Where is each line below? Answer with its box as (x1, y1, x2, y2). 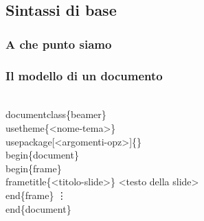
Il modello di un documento (5, 67, 163, 84)
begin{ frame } (5, 161, 62, 175)
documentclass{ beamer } (5, 107, 106, 121)
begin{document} (5, 148, 79, 162)
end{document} (5, 201, 71, 216)
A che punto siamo (5, 35, 112, 52)
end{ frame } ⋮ (5, 188, 67, 202)
